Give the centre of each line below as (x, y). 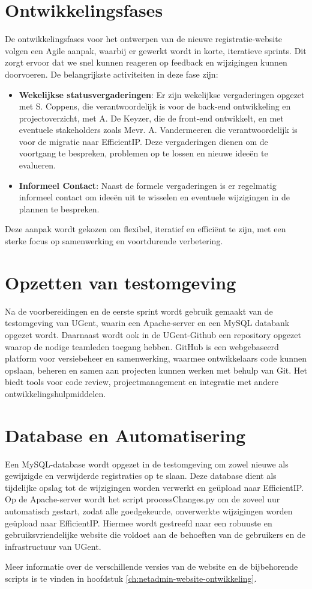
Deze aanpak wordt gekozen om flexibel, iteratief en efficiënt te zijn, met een (145, 229)
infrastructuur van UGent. (53, 546)
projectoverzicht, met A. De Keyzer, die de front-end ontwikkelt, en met (151, 118)
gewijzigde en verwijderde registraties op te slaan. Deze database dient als (141, 476)
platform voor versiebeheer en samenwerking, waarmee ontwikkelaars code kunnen (156, 358)
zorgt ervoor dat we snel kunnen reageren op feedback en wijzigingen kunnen (146, 62)
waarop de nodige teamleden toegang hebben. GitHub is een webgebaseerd (142, 346)
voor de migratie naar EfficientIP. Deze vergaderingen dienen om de (143, 141)
